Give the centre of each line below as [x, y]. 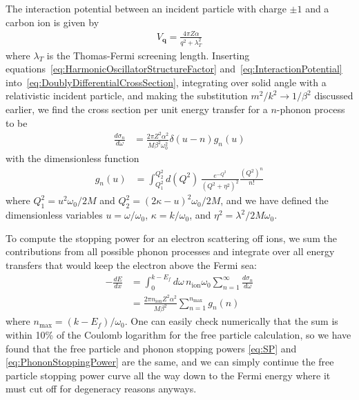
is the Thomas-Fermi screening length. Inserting [148, 55]
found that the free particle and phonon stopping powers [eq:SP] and [151, 348]
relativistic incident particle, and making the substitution [127, 96]
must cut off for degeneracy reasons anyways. [101, 389]
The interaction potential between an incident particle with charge [146, 8]
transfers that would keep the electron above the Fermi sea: [131, 265]
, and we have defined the [274, 200]
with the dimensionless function [72, 158]
